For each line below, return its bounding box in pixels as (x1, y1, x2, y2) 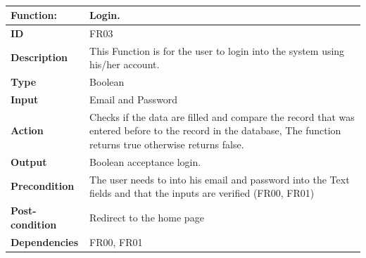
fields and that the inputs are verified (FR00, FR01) (89, 186, 315, 200)
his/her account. (89, 57, 160, 72)
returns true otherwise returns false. (89, 137, 244, 151)
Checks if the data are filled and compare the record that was (89, 109, 355, 124)
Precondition (11, 179, 75, 193)
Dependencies (11, 234, 79, 249)
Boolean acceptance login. (89, 154, 201, 169)
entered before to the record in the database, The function (89, 123, 341, 138)
